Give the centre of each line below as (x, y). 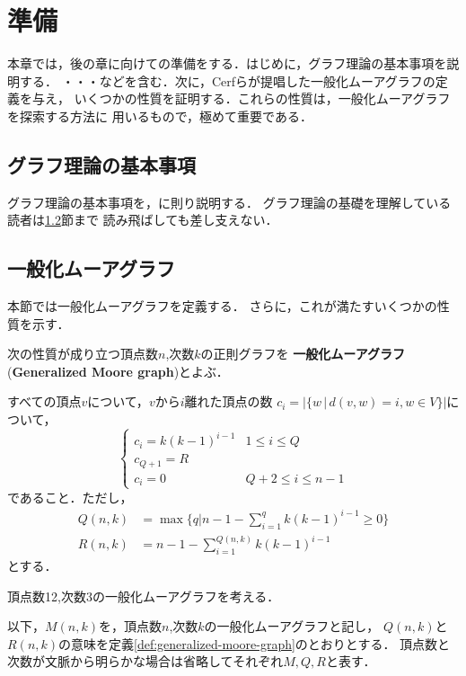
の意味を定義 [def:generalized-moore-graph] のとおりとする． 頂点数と (255, 643)
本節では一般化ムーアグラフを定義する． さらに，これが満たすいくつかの (222, 306)
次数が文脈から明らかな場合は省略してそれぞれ (145, 661)
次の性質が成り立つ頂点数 (83, 354)
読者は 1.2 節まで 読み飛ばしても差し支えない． (143, 220)
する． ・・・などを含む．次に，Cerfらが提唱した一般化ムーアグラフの (227, 80)
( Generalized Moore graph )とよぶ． (118, 371)
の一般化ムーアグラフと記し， (292, 626)
